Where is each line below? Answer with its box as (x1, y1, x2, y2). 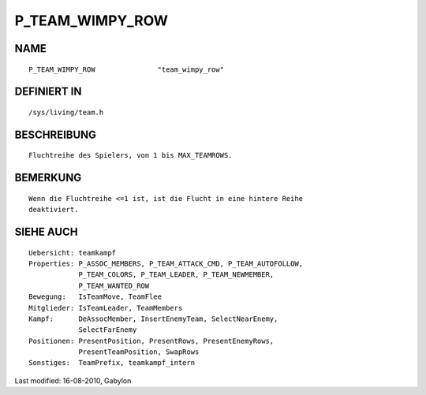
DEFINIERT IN (14, 85, 82, 99)
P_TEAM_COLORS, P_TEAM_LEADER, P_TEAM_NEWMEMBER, (78, 270, 275, 279)
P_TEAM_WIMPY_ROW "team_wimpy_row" (28, 65, 225, 74)
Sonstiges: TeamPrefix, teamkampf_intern (28, 359, 196, 367)
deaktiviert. (28, 205, 79, 214)
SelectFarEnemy (78, 326, 137, 334)
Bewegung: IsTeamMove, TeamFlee (28, 293, 162, 301)
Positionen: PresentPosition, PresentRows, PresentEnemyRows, (28, 336, 275, 345)
